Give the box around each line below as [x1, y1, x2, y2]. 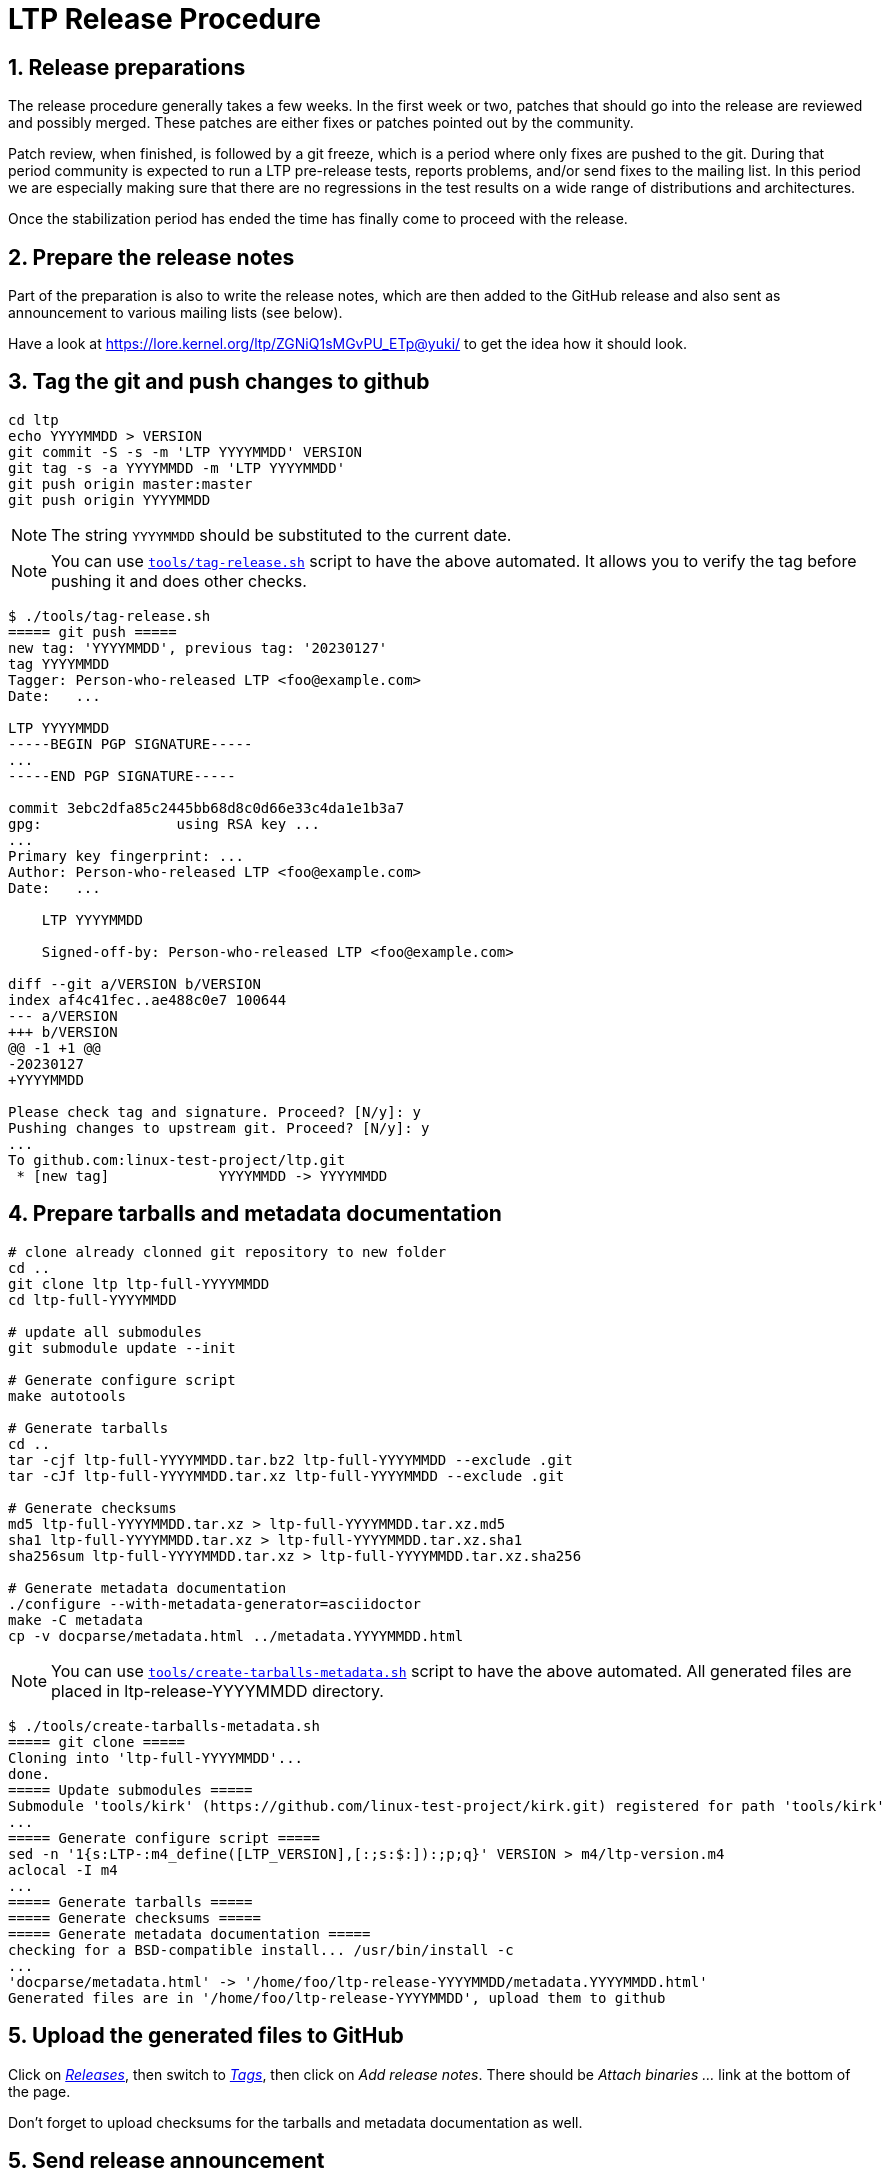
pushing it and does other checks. [51, 570, 307, 591]
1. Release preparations [8, 54, 246, 80]
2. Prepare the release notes [8, 244, 295, 270]
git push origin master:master [8, 475, 253, 492]
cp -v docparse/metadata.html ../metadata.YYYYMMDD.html [8, 1627, 464, 1644]
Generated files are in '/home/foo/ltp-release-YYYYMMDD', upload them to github [8, 1989, 666, 2006]
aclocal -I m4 [8, 1861, 118, 1878]
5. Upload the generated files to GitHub [8, 2023, 404, 2049]
